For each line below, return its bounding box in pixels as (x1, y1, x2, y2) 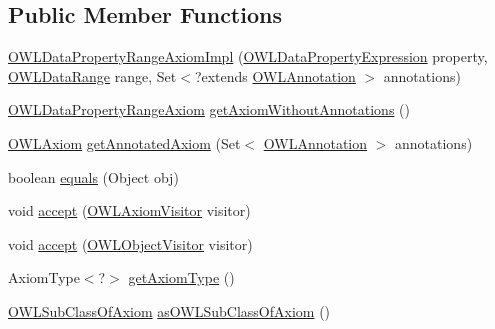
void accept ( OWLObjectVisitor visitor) (8, 233, 253, 254)
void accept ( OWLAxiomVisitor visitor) (8, 200, 251, 221)
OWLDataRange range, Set (8, 65, 177, 86)
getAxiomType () (128, 267, 235, 288)
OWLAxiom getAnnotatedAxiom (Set (8, 132, 241, 153)
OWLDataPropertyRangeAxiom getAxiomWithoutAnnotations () (8, 99, 410, 120)
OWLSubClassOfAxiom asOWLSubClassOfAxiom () (8, 300, 331, 321)
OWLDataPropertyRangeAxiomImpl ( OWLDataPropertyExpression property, (8, 46, 488, 67)
